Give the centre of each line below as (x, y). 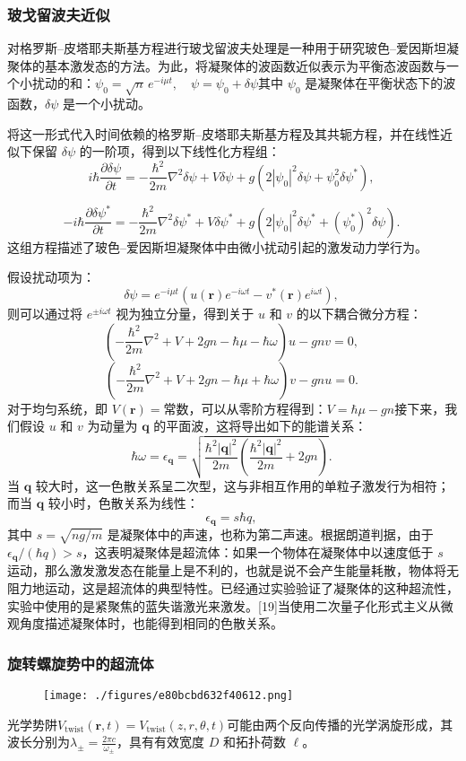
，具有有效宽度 (160, 742)
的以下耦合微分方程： (359, 314)
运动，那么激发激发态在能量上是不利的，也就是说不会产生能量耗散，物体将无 (233, 570)
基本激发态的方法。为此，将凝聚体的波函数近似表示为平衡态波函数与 (245, 65)
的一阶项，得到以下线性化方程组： (180, 151)
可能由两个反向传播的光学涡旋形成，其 (340, 724)
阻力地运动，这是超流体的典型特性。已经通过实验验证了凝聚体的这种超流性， (233, 587)
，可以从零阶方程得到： (258, 408)
